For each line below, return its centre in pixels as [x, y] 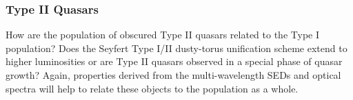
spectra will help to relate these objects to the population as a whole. [152, 88]
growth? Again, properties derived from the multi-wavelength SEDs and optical [173, 75]
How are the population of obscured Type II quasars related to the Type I [162, 35]
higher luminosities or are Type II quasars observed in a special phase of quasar [174, 61]
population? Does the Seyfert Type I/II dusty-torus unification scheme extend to [176, 48]
